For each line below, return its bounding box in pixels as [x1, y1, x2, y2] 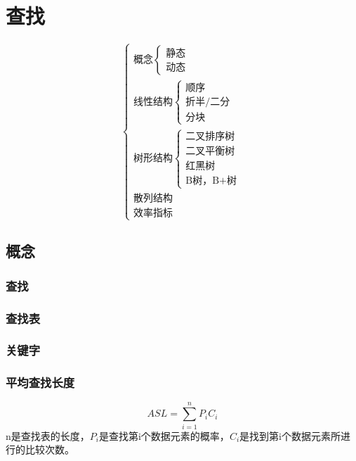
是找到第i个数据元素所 [239, 428, 341, 443]
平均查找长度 [6, 374, 75, 391]
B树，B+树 [185, 176, 237, 187]
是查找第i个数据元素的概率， [98, 428, 230, 443]
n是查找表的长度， [6, 428, 90, 443]
